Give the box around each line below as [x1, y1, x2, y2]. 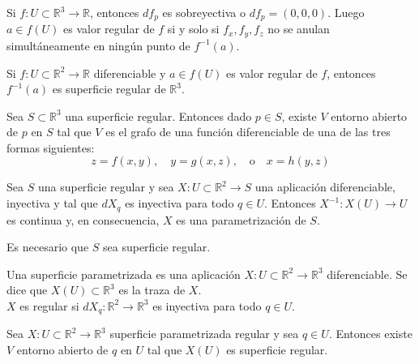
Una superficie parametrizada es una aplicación [6, 265, 241, 282]
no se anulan [267, 20, 330, 37]
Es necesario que [6, 238, 89, 255]
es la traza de [118, 281, 186, 298]
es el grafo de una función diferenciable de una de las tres [105, 123, 391, 140]
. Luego [327, 4, 365, 20]
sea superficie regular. [103, 238, 211, 255]
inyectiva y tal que [6, 195, 98, 212]
